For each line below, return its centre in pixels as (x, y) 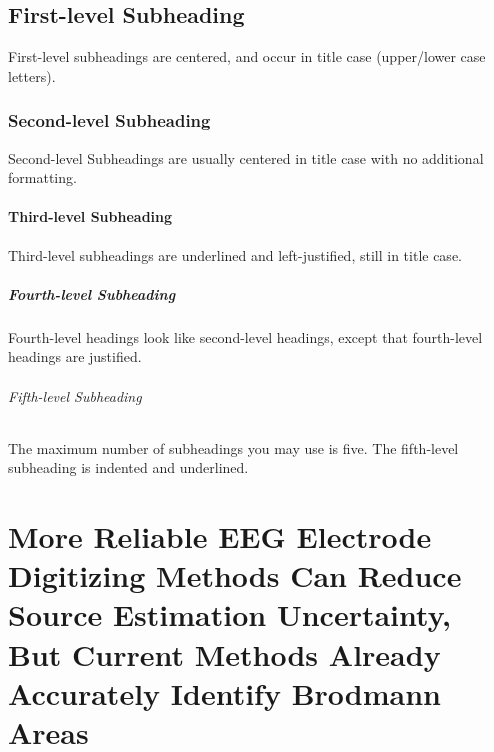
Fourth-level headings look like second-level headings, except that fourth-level (245, 336)
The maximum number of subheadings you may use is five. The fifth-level (233, 447)
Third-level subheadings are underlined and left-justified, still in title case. (235, 254)
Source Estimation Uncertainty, (229, 614)
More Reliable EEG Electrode (220, 536)
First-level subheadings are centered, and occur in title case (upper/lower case (247, 56)
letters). (32, 75)
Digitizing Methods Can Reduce (235, 575)
